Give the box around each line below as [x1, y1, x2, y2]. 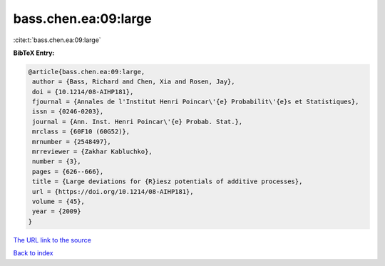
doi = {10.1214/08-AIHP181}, [32, 88, 134, 96]
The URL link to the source [13, 235, 92, 244]
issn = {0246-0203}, [32, 108, 104, 116]
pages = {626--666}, [32, 168, 104, 175]
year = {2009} [32, 208, 81, 215]
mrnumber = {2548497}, [32, 138, 112, 145]
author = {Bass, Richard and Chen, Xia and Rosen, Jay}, [32, 78, 235, 86]
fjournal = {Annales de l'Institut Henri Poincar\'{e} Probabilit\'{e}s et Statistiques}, [32, 98, 359, 106]
